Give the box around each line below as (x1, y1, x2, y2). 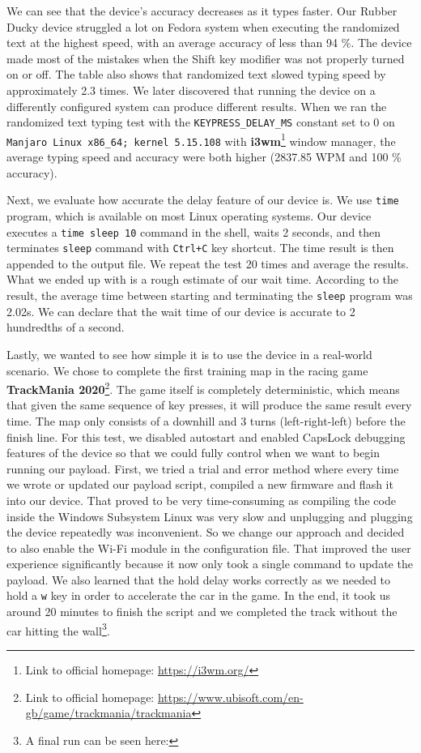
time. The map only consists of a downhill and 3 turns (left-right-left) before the (6, 412, 406, 429)
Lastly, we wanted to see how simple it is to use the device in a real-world (6, 345, 372, 362)
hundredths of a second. (6, 319, 125, 336)
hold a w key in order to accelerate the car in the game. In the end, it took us (6, 587, 391, 604)
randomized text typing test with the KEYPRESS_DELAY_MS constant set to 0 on (6, 113, 395, 130)
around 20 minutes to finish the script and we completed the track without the (6, 603, 398, 620)
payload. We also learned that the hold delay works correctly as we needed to (6, 571, 391, 588)
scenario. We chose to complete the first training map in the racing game (6, 362, 368, 379)
